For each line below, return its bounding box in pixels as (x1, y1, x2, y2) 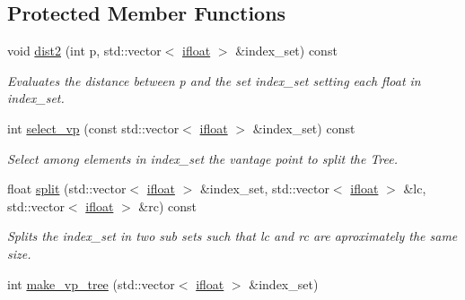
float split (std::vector (7, 179, 127, 198)
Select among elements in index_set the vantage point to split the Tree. (7, 149, 398, 167)
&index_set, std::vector (199, 179, 329, 198)
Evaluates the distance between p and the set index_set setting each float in (7, 71, 421, 90)
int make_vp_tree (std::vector (7, 274, 175, 293)
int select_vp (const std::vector (7, 118, 180, 137)
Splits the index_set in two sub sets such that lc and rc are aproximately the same (7, 227, 458, 245)
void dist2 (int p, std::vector (7, 41, 162, 60)
